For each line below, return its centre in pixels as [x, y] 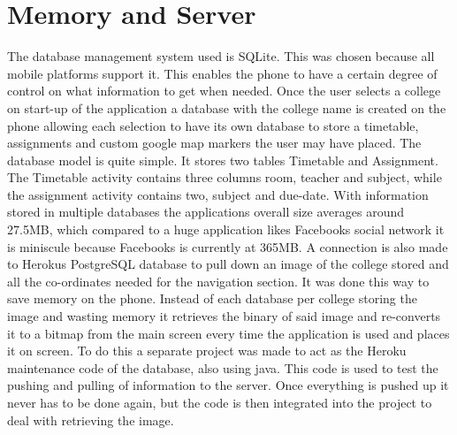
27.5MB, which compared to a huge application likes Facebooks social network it [226, 229]
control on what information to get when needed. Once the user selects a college [224, 91]
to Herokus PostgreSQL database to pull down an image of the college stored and [228, 264]
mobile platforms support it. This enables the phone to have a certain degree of [222, 73]
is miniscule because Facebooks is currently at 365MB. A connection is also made [228, 246]
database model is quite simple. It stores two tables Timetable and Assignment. [223, 160]
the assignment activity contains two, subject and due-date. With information [218, 194]
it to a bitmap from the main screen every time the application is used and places [228, 333]
